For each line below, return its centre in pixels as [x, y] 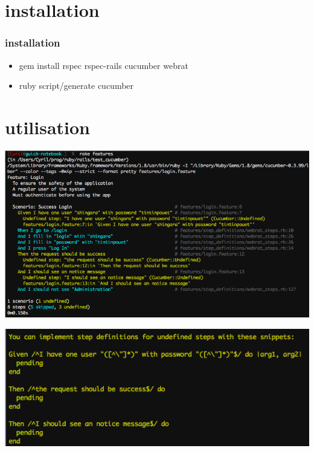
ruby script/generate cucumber [76, 86]
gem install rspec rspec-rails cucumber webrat [104, 65]
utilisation [48, 127]
